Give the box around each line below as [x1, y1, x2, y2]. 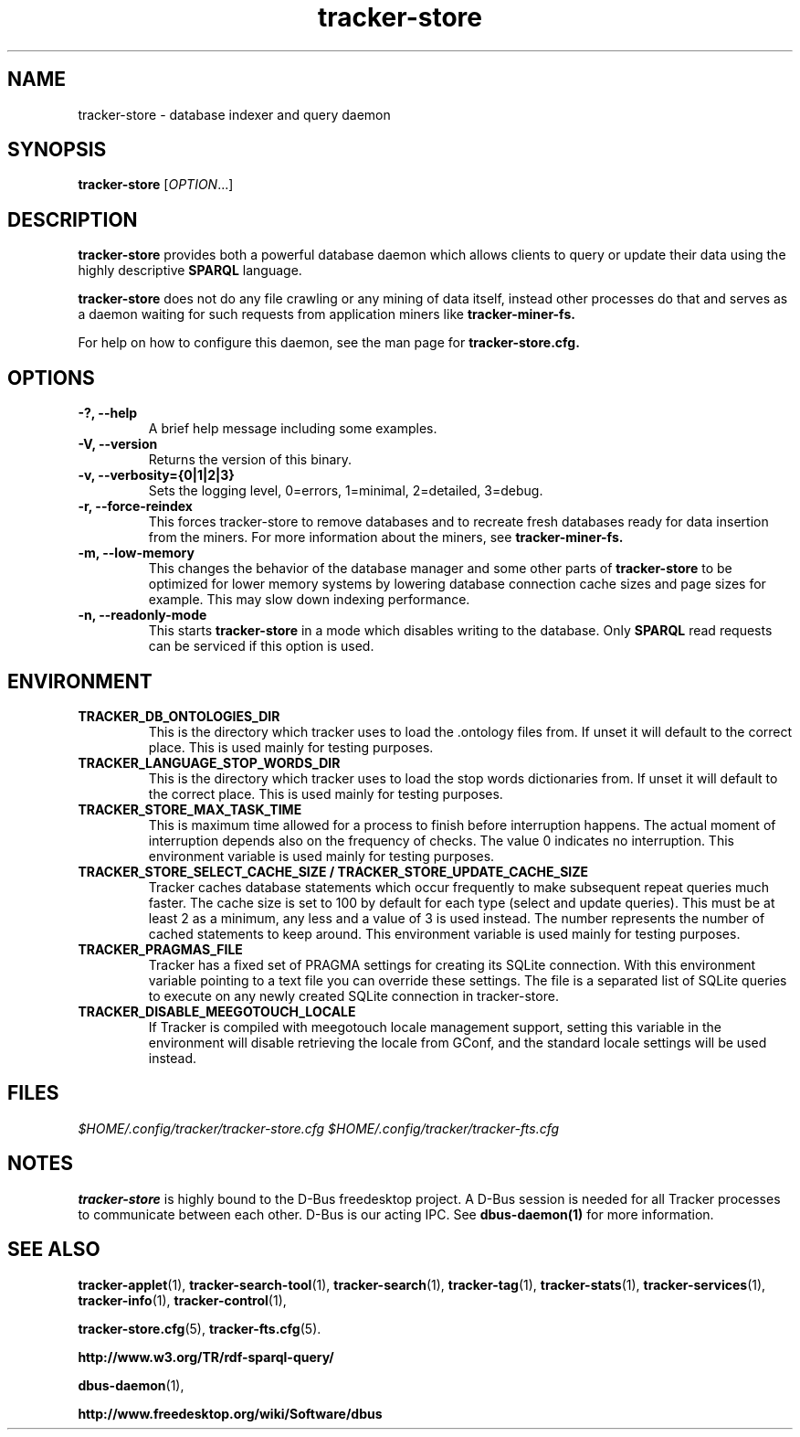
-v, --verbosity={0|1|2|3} [78, 467, 235, 484]
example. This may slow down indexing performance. [148, 591, 470, 608]
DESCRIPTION [7, 208, 138, 231]
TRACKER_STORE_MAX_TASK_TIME [78, 801, 302, 817]
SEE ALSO [7, 1238, 100, 1261]
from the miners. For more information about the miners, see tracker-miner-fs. [148, 529, 624, 546]
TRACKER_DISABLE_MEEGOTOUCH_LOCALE [78, 1003, 356, 1019]
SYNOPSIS [7, 138, 107, 162]
